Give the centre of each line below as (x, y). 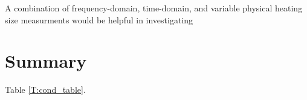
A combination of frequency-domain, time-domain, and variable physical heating (154, 8)
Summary (46, 61)
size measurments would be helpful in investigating (99, 19)
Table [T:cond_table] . (45, 90)
